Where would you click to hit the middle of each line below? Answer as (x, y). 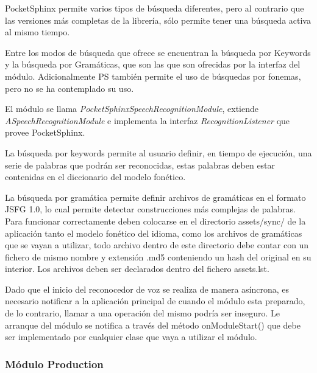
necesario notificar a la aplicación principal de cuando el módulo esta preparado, (155, 301)
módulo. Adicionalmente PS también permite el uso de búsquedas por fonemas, (153, 76)
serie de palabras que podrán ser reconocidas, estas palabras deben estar (140, 165)
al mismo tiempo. (37, 32)
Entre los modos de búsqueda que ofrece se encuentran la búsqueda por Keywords (158, 52)
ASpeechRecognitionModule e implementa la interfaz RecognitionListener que (148, 120)
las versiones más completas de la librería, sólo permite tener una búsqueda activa (158, 20)
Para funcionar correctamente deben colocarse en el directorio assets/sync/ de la (155, 221)
